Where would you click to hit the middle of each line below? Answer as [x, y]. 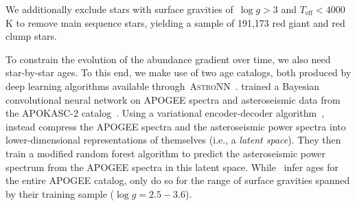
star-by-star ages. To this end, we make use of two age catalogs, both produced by [178, 72]
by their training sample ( [60, 193]
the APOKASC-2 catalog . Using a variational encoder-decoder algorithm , [165, 113]
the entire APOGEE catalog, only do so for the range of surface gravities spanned [178, 180]
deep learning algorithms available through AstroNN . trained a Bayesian [163, 85]
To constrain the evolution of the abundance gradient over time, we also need [168, 59]
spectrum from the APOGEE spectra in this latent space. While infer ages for [172, 167]
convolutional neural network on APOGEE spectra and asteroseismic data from [173, 99]
